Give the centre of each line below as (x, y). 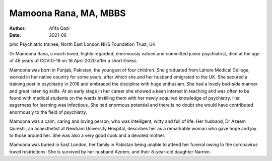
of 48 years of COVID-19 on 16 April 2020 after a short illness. (74, 61)
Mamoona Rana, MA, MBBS (67, 13)
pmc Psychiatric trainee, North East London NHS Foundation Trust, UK (82, 44)
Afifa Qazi (59, 28)
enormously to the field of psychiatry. (48, 112)
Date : (15, 35)
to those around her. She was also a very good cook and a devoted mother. (87, 135)
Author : (18, 28)
